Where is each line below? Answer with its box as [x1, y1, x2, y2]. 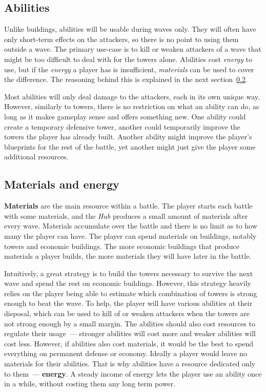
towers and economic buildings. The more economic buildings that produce [4, 240, 239, 251]
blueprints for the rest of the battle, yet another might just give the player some [4, 141, 256, 152]
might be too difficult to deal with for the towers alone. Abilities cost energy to [4, 53, 252, 64]
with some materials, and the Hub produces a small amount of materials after [4, 210, 248, 221]
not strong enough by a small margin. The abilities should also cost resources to [4, 318, 255, 328]
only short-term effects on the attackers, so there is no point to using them [4, 33, 239, 44]
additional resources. [4, 151, 69, 162]
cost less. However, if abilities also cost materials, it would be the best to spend [4, 338, 254, 348]
